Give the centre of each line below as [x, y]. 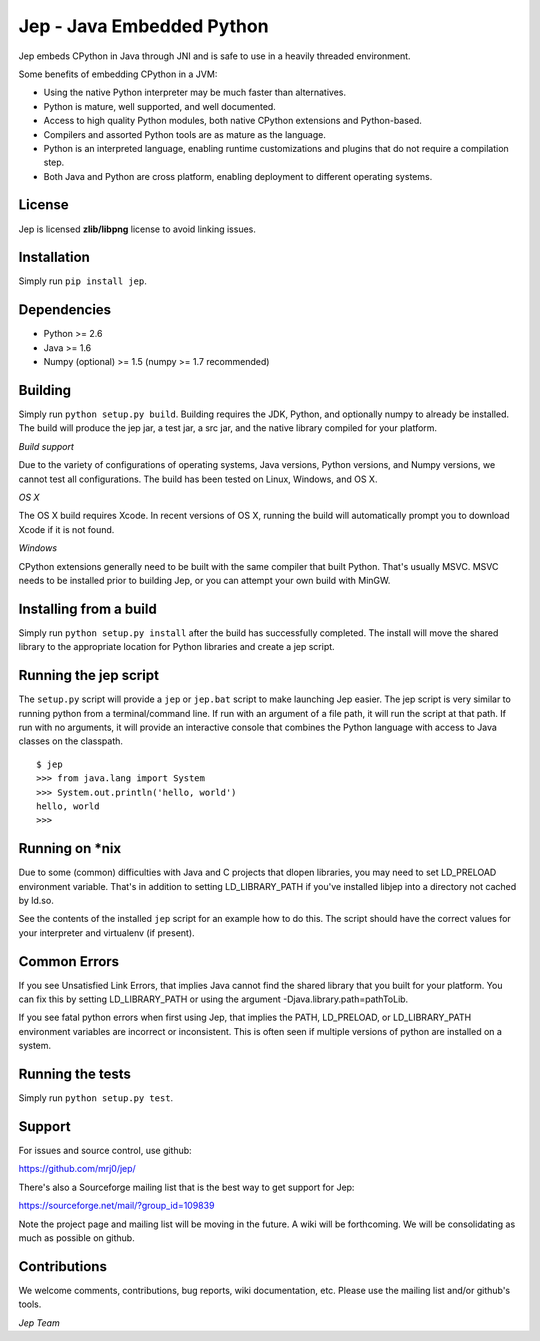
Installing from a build [87, 608]
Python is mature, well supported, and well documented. [160, 106]
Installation [54, 257]
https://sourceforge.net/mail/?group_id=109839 [116, 1206]
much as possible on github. [76, 1238]
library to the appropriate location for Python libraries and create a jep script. [176, 647]
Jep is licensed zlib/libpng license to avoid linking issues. [137, 229]
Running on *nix [70, 848]
